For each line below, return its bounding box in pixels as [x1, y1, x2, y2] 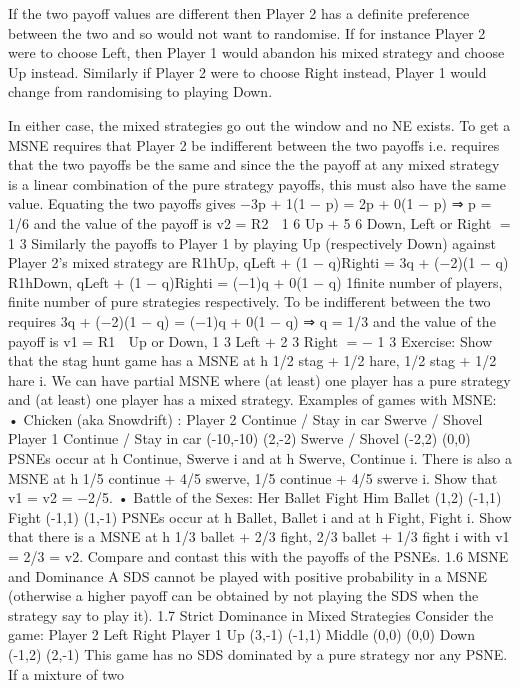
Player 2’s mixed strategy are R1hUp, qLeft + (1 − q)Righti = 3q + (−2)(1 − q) [8, 252, 509, 273]
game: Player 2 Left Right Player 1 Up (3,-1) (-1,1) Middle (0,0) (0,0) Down [8, 624, 475, 645]
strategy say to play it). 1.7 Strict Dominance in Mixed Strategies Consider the [8, 604, 494, 625]
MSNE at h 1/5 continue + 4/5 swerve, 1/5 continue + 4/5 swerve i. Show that [8, 467, 498, 488]
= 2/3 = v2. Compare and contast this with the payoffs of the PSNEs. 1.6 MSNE [8, 546, 509, 567]
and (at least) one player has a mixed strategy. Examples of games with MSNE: [8, 389, 497, 410]
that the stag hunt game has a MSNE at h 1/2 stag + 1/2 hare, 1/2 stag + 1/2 [8, 350, 497, 371]
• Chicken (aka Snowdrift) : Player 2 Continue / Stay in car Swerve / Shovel [8, 408, 483, 429]
